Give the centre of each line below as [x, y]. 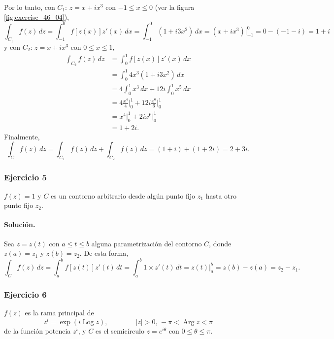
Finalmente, [22, 136]
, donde [220, 243]
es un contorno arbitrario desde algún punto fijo [123, 195]
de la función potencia [37, 330]
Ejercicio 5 [25, 177]
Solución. [20, 224]
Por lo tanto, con [30, 7]
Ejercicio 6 [25, 294]
